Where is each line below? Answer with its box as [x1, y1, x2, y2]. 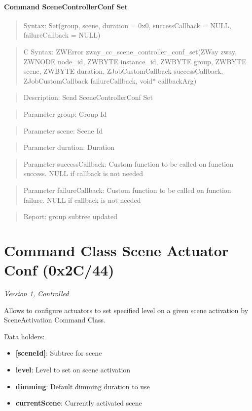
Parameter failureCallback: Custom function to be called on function [23, 184, 231, 195]
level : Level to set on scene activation [15, 364, 131, 374]
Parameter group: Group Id [23, 108, 107, 119]
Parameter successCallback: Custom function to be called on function [23, 158, 234, 169]
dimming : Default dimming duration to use [15, 381, 150, 391]
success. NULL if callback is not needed [23, 168, 143, 179]
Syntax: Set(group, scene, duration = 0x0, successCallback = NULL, [23, 20, 231, 30]
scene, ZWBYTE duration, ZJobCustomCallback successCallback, [23, 66, 223, 76]
